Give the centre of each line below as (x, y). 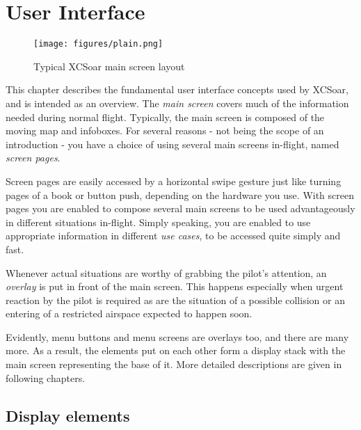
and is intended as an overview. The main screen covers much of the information (177, 103)
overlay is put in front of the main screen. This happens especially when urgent (175, 286)
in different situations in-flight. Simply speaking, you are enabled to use (158, 222)
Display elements (68, 415)
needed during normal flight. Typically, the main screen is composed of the (165, 117)
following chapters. (46, 377)
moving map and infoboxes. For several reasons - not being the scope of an (165, 130)
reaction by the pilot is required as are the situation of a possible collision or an (175, 300)
